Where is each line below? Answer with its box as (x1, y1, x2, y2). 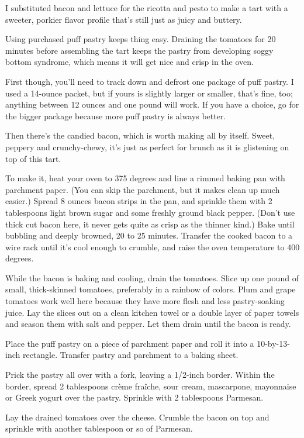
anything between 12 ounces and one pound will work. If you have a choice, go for (5, 98, 299, 111)
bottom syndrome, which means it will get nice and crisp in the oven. (5, 56, 254, 68)
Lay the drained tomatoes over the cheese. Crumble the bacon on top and (5, 411, 270, 423)
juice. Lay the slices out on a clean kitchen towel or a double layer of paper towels (5, 306, 299, 318)
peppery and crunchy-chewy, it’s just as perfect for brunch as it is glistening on (5, 140, 289, 153)
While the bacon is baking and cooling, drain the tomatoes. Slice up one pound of (5, 271, 299, 284)
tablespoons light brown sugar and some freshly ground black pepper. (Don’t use (5, 206, 295, 218)
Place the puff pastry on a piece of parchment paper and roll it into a (5, 337, 254, 349)
